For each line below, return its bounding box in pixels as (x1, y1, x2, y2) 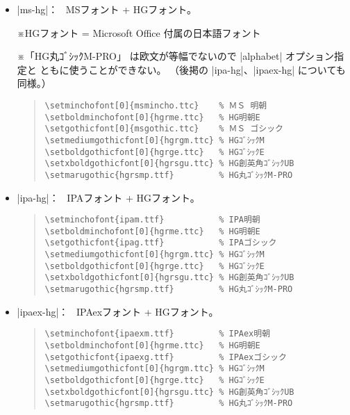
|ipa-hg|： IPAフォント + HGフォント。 (17, 190, 200, 204)
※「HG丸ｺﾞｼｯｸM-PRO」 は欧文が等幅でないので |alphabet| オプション (17, 49, 335, 63)
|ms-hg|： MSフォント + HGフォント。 (17, 2, 197, 16)
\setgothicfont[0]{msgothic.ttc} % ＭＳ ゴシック (44, 124, 283, 134)
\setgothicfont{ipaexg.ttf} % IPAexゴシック (44, 352, 287, 362)
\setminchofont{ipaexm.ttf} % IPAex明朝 (44, 329, 271, 339)
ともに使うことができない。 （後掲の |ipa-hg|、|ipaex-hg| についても (40, 62, 346, 76)
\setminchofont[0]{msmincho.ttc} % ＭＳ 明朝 (44, 100, 267, 111)
